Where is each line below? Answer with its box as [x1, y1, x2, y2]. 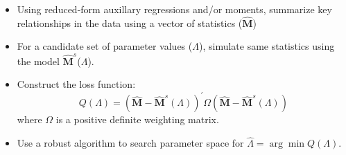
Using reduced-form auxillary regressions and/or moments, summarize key [17, 2, 332, 16]
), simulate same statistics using [198, 39, 335, 53]
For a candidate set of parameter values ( [17, 39, 193, 53]
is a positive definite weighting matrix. [55, 112, 219, 127]
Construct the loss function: [17, 77, 136, 91]
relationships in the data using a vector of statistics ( [17, 15, 243, 30]
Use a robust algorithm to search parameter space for [17, 136, 244, 150]
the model [17, 53, 60, 68]
